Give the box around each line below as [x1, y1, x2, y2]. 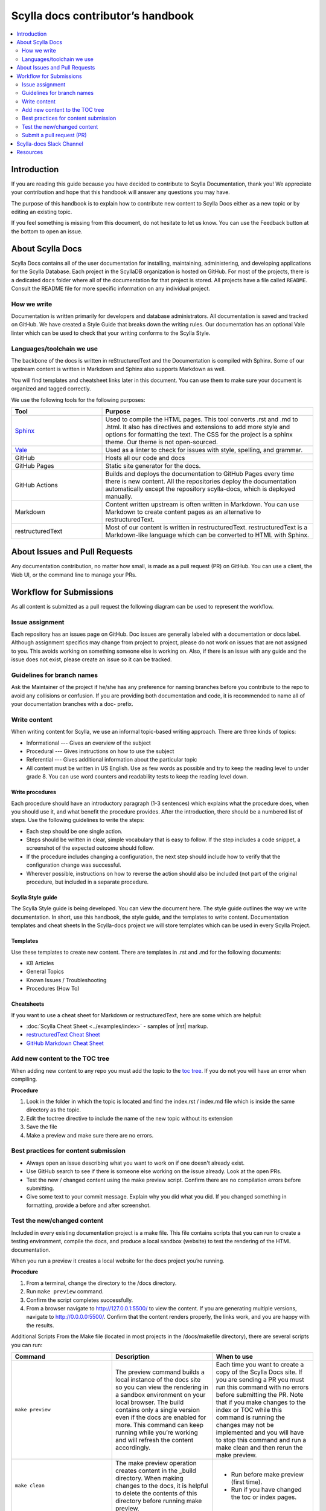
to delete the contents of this [115, 1489, 197, 1497]
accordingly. [115, 1443, 151, 1452]
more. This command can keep [115, 1420, 204, 1429]
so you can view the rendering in [115, 1383, 208, 1391]
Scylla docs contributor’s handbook [11, 9, 194, 22]
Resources [16, 149, 43, 156]
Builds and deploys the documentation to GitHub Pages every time [105, 469, 295, 477]
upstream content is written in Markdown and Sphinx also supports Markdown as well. [11, 366, 226, 373]
